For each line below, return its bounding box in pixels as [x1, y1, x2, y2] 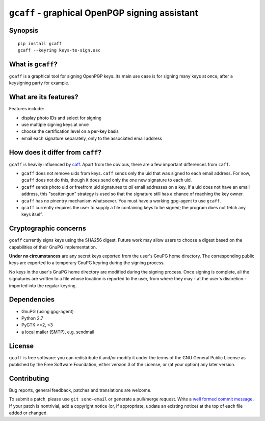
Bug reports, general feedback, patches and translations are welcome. [9, 387, 152, 393]
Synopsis [9, 26, 39, 34]
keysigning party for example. [9, 80, 70, 86]
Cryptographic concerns [9, 224, 86, 233]
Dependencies [9, 296, 55, 304]
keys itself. [21, 211, 43, 218]
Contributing [9, 374, 49, 382]
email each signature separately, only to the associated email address [21, 135, 162, 141]
